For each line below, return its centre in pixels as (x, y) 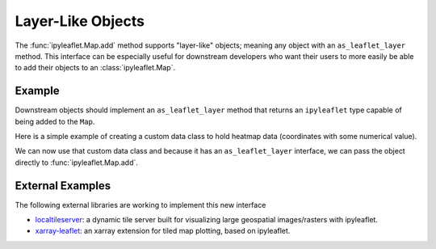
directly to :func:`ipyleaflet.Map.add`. (77, 162)
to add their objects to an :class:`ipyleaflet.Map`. (95, 68)
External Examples (63, 186)
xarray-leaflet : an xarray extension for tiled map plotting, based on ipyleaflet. (163, 231)
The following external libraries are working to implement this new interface (140, 205)
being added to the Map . (55, 121)
